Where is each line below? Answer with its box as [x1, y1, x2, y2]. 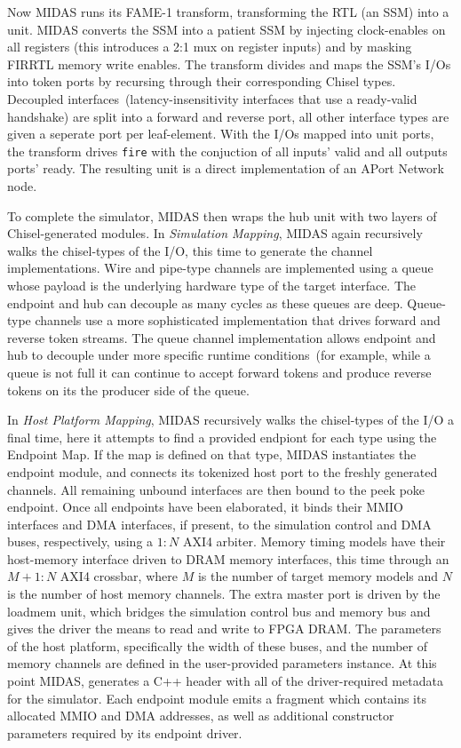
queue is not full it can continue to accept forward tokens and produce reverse [7, 362, 432, 381]
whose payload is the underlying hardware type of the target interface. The [7, 275, 417, 294]
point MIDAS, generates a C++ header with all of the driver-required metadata [7, 672, 443, 690]
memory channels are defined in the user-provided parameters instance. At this [7, 654, 437, 672]
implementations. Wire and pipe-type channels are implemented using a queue [7, 259, 433, 277]
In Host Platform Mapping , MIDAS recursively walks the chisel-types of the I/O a [7, 410, 454, 429]
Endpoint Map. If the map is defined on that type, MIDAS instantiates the [7, 445, 417, 464]
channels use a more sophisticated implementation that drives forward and [35, 311, 441, 330]
